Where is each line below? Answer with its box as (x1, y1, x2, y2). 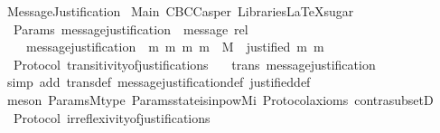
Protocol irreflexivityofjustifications (13, 108, 211, 127)
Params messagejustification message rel (13, 19, 248, 38)
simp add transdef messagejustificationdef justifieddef (6, 72, 311, 91)
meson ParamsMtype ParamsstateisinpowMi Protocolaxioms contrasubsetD (6, 90, 434, 109)
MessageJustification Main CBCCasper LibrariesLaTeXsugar (6, 2, 354, 20)
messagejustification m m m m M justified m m (25, 37, 324, 56)
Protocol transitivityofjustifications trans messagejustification (13, 54, 376, 73)
